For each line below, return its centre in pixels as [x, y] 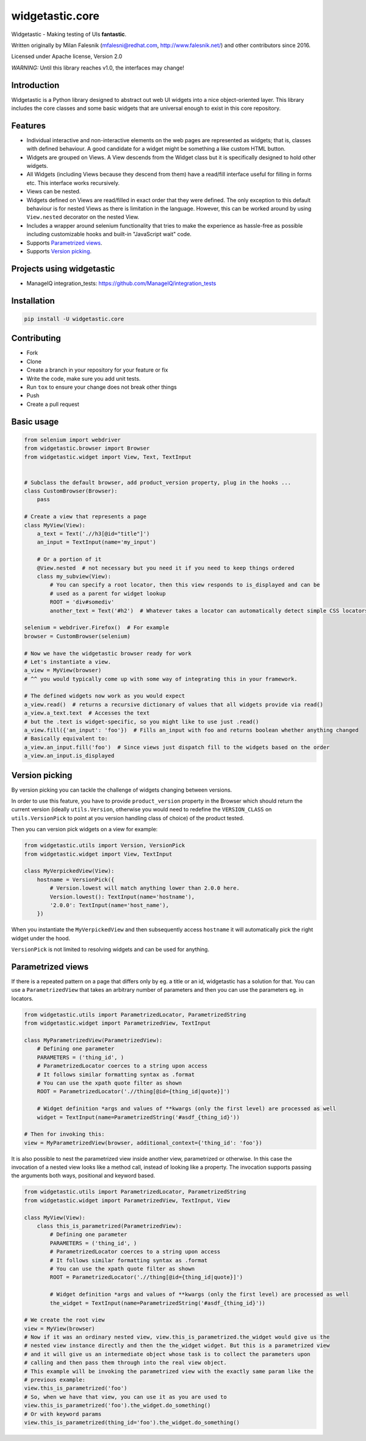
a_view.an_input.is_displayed [69, 756]
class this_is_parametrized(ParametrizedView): [109, 1226]
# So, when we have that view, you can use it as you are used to [125, 1397]
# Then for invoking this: [64, 1134]
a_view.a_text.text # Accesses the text [87, 713]
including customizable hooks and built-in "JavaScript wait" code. [109, 234]
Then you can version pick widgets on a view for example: [84, 829]
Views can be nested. [54, 192]
